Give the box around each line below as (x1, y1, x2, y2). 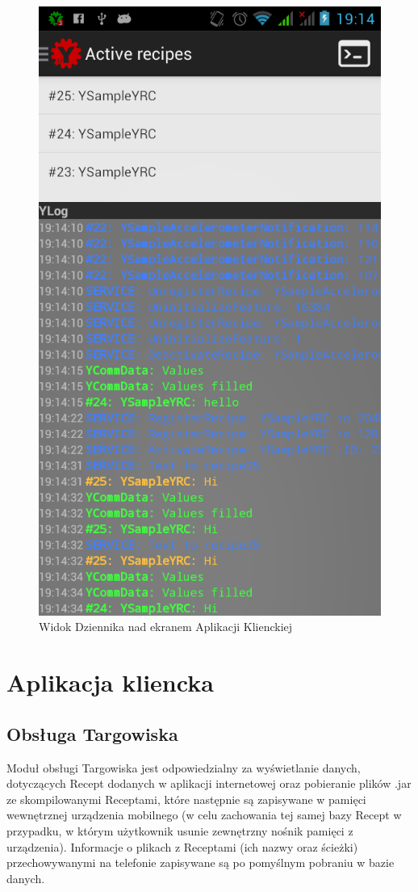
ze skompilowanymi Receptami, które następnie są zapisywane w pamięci (6, 790, 366, 807)
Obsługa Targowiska (6, 721, 178, 746)
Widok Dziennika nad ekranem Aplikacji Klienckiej (39, 618, 293, 635)
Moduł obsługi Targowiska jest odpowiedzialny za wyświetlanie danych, (6, 759, 361, 776)
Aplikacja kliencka (6, 666, 214, 699)
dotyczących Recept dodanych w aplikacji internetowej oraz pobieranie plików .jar (6, 775, 412, 792)
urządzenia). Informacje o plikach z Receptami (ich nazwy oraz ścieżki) (6, 838, 358, 855)
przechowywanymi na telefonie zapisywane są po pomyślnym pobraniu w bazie (6, 854, 395, 871)
